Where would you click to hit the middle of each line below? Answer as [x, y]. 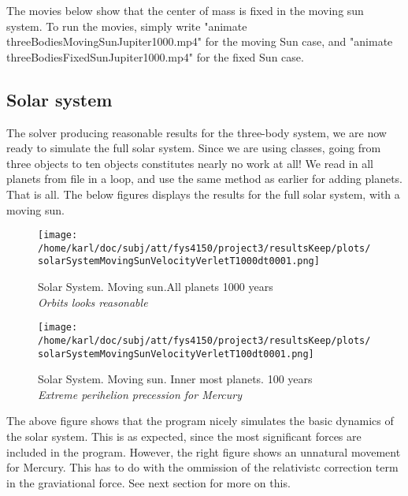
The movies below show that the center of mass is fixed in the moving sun [185, 10]
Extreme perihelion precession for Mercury [140, 394]
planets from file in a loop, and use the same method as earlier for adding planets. [204, 179]
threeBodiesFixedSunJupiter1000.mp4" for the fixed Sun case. [155, 56]
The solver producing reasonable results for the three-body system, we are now [197, 132]
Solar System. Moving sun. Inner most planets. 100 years [175, 379]
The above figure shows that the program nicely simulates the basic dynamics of [200, 421]
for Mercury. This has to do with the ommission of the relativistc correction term [202, 467]
